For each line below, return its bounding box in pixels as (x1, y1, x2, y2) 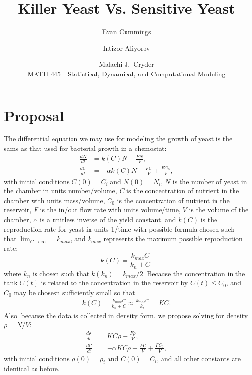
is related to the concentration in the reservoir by (41, 278, 188, 288)
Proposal (4, 105, 64, 125)
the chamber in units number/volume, (4, 186, 117, 196)
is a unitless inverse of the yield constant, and (39, 214, 176, 224)
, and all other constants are (157, 353, 241, 363)
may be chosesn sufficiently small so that (14, 287, 135, 298)
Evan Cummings (102, 26, 151, 37)
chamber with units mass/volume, (4, 195, 105, 205)
